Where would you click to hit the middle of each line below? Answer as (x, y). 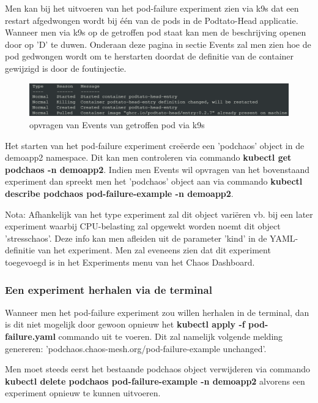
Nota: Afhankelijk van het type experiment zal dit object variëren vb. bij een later (159, 214)
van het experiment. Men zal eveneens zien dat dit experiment (154, 250)
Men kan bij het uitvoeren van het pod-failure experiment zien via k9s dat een (152, 8)
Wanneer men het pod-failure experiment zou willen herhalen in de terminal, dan (157, 312)
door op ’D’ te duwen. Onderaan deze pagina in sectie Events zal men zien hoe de (158, 44)
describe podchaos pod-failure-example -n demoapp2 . (119, 194)
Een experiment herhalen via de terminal (109, 289)
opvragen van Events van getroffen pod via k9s (117, 125)
